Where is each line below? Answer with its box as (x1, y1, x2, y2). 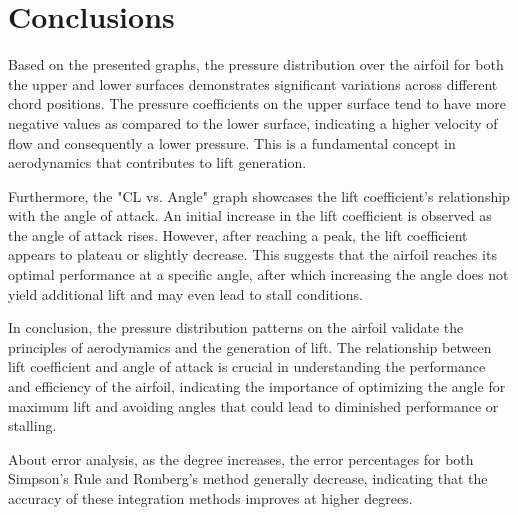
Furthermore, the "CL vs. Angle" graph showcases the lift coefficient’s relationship (8, 185, 510, 206)
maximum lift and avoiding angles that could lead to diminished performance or (8, 395, 499, 416)
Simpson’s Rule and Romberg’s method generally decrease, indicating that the (8, 468, 488, 489)
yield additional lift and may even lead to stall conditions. (8, 283, 363, 304)
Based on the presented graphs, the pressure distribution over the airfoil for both (8, 54, 504, 75)
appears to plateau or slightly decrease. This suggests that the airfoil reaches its (8, 244, 497, 265)
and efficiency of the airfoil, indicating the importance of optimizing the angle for (8, 376, 506, 397)
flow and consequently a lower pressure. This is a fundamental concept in (8, 132, 456, 153)
